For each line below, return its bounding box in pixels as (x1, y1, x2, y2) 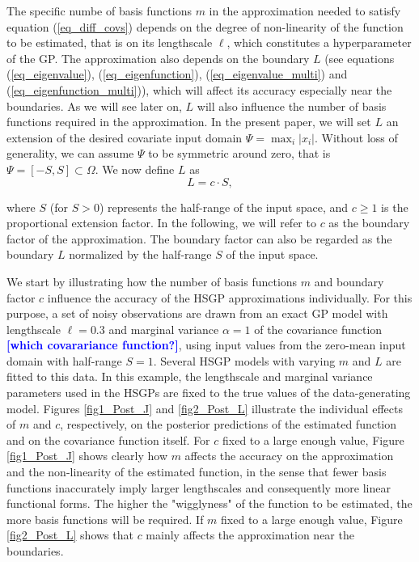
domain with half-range (6, 352, 122, 369)
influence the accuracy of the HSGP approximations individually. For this (47, 289, 413, 306)
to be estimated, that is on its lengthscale (6, 34, 213, 51)
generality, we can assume (6, 145, 134, 162)
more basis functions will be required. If (6, 510, 204, 527)
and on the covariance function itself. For (6, 431, 210, 448)
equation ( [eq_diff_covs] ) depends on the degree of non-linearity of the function (6, 18, 404, 35)
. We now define (95, 160, 175, 177)
